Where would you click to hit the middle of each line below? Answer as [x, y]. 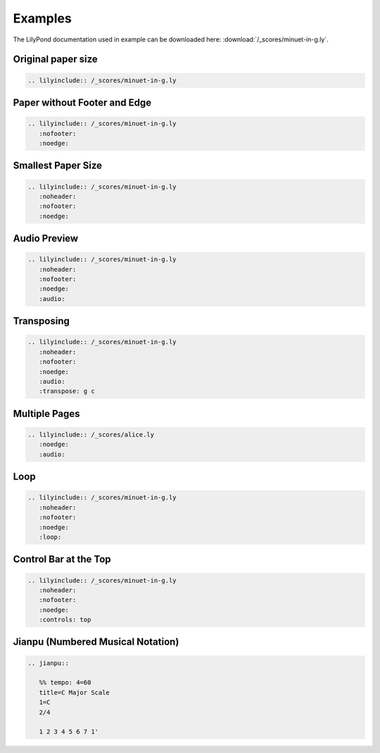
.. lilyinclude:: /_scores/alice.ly [91, 435]
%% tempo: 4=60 [65, 683]
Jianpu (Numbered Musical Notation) [96, 642]
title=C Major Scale [75, 692]
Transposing [42, 321]
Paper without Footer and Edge [82, 102]
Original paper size [55, 59]
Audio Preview [46, 239]
